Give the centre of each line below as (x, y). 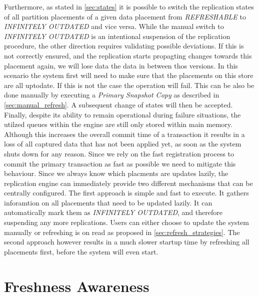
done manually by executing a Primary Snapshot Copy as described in (112, 95)
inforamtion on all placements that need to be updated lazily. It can (108, 202)
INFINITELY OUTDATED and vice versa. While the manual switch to (114, 26)
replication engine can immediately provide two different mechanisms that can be (128, 183)
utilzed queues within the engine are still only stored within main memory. (118, 124)
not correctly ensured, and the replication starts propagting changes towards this (128, 55)
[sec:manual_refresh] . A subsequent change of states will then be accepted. (118, 104)
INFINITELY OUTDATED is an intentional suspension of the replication (117, 36)
